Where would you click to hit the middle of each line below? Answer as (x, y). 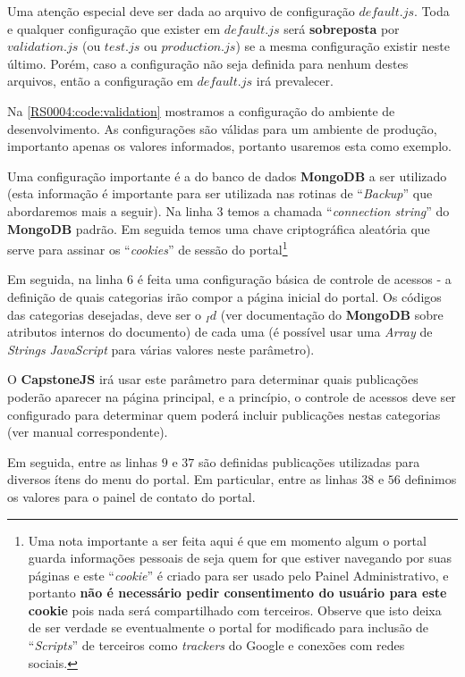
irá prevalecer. (295, 81)
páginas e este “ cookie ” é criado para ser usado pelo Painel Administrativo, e (238, 575)
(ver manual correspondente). (88, 432)
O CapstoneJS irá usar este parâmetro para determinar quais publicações (213, 379)
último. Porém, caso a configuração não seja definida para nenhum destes (208, 63)
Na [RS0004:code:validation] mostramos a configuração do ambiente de (201, 110)
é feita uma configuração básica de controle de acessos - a (294, 279)
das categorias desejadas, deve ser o (105, 314)
